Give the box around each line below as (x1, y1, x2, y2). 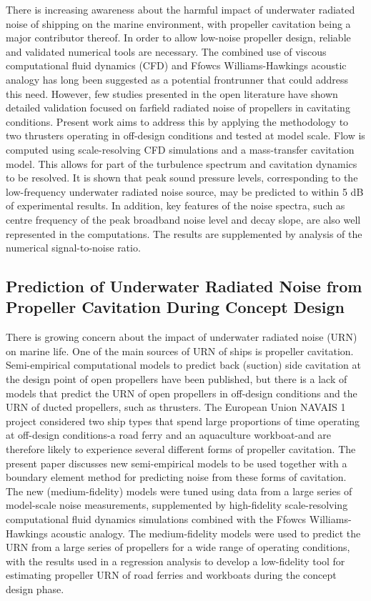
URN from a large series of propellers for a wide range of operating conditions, (6, 540, 350, 555)
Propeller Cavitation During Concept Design (6, 296, 345, 318)
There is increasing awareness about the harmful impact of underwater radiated (6, 2, 355, 16)
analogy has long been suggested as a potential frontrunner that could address (6, 71, 348, 86)
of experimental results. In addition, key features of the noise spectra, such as (6, 198, 345, 213)
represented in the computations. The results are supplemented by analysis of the (6, 226, 362, 241)
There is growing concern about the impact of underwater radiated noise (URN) (6, 329, 357, 344)
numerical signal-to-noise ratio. (6, 240, 141, 255)
